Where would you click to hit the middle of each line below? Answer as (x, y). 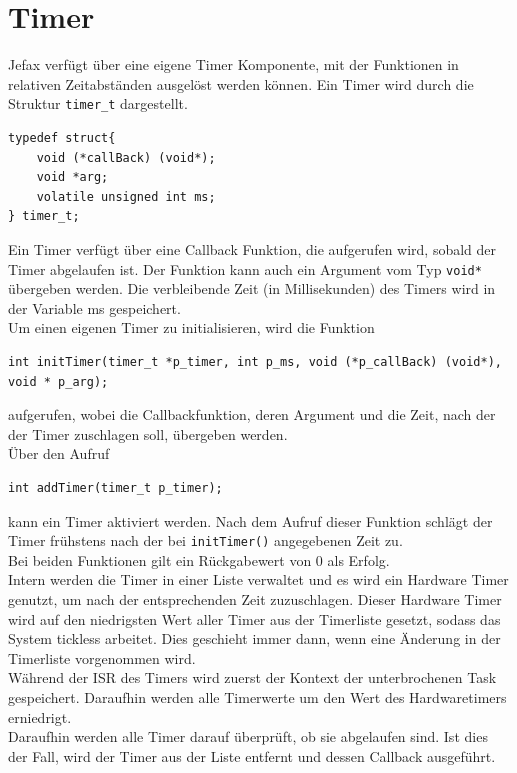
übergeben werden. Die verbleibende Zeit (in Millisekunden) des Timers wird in (252, 288)
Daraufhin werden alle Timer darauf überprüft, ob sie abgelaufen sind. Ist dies (248, 736)
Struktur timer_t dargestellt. (98, 103)
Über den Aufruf (59, 453)
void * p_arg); (58, 381)
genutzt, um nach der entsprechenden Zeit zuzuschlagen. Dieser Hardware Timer (255, 598)
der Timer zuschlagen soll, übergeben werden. (148, 433)
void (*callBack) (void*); (126, 157)
